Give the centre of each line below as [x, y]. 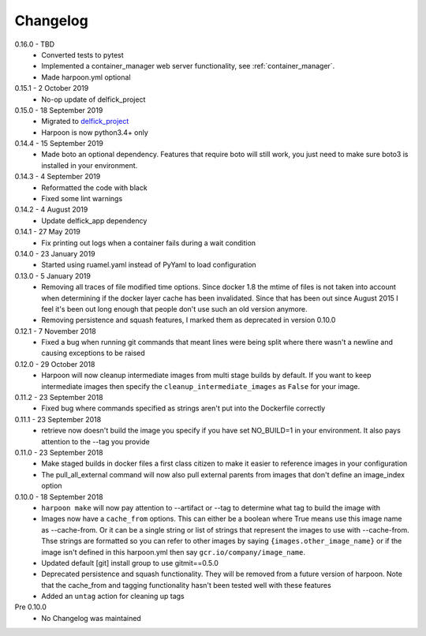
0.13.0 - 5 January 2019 [52, 275]
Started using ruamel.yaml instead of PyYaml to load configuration [149, 265]
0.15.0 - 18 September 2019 [59, 110]
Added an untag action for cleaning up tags [113, 597]
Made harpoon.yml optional [86, 77]
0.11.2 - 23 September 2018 [59, 398]
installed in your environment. [90, 165]
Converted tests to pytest [82, 54]
